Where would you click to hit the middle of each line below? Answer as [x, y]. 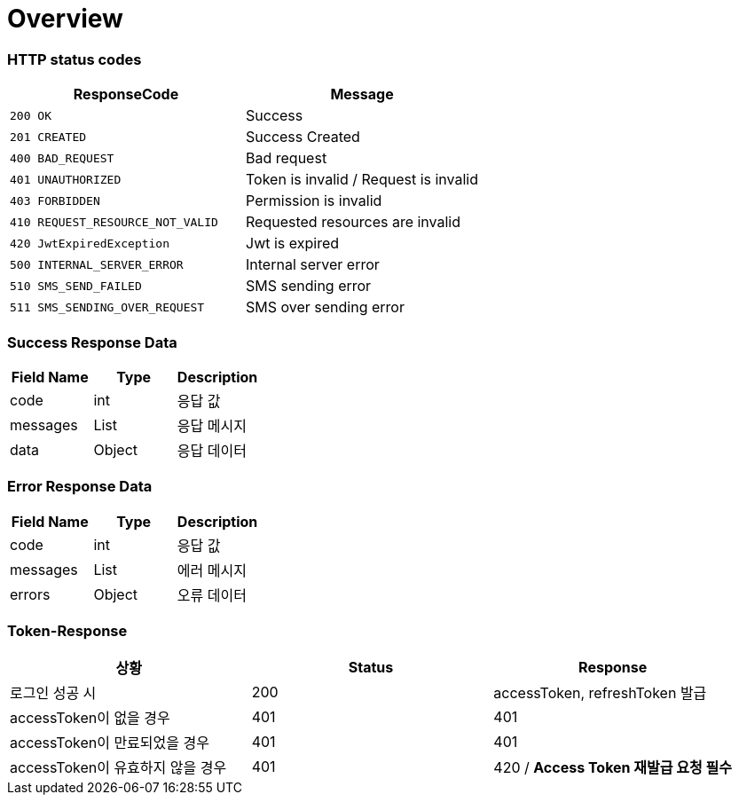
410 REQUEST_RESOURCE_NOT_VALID [114, 222]
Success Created [303, 137]
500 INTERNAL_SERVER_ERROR [97, 264]
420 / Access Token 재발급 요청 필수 [613, 768]
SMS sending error [309, 286]
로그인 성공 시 [53, 693]
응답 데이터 [212, 450]
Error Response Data [80, 487]
